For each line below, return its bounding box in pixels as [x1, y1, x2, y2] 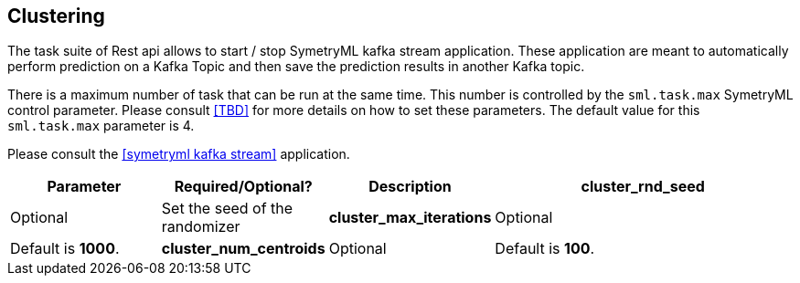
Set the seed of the [161, 199, 293, 218]
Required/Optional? [174, 177, 313, 196]
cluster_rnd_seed [581, 177, 705, 196]
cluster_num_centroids [161, 239, 325, 258]
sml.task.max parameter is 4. [7, 118, 195, 134]
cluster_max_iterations [328, 208, 492, 227]
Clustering [7, 5, 105, 27]
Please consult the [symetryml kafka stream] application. [7, 146, 350, 162]
